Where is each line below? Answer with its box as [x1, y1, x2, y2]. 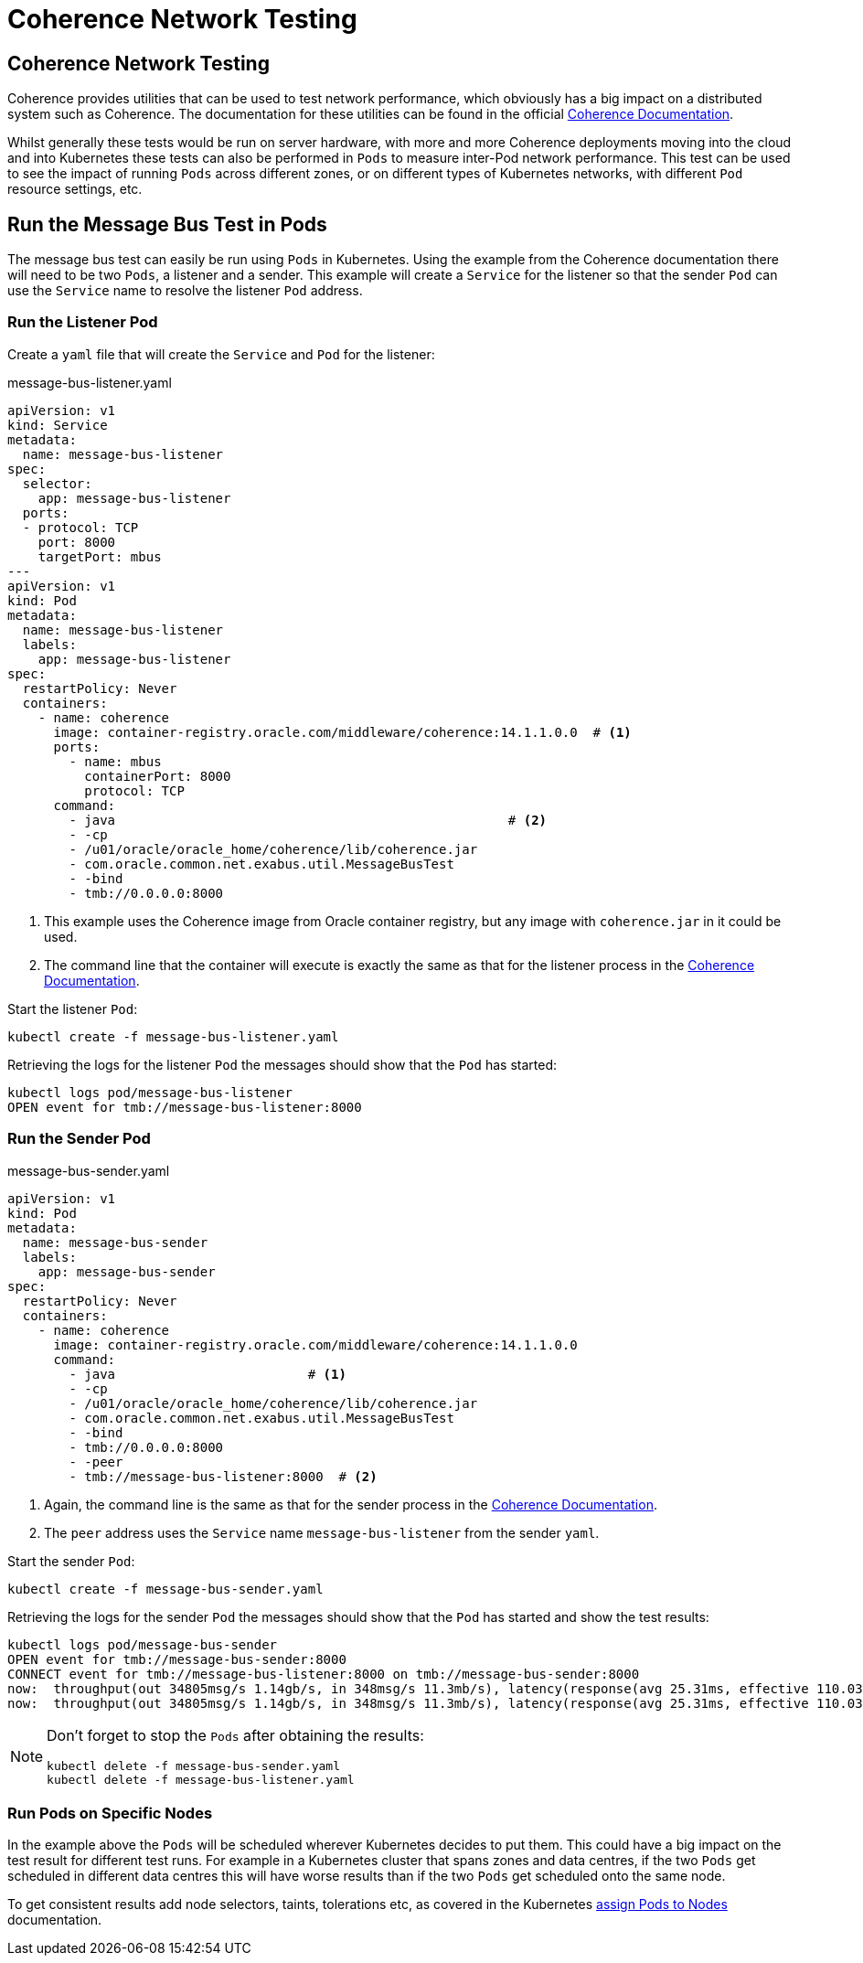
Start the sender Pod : [7, 1552, 135, 1569]
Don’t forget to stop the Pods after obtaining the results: [47, 1725, 424, 1744]
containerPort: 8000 [84, 768, 231, 784]
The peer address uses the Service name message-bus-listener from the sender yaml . [44, 1524, 600, 1541]
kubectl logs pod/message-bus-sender [7, 1637, 278, 1652]
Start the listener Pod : [7, 1000, 138, 1017]
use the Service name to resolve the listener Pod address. [7, 283, 363, 299]
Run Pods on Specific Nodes [7, 1803, 213, 1822]
